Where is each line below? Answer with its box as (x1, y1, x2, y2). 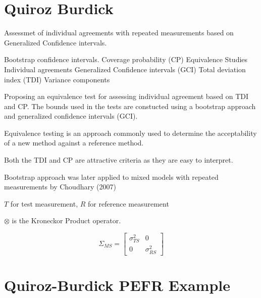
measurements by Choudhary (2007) (4, 181, 116, 192)
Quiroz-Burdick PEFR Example (4, 274, 231, 295)
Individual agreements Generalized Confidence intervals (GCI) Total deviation (4, 64, 246, 74)
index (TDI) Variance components (4, 74, 110, 84)
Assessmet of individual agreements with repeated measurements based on (4, 27, 234, 38)
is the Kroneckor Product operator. (12, 215, 121, 226)
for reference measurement (88, 198, 169, 209)
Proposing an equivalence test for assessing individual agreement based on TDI (4, 91, 249, 102)
